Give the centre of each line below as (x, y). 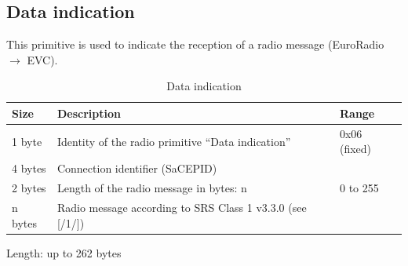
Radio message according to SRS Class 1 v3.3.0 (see (182, 207)
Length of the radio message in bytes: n (152, 188)
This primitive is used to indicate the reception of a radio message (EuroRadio (195, 44)
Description (89, 113)
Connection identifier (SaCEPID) (137, 168)
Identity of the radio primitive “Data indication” (174, 141)
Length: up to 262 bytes (64, 252)
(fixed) (355, 149)
